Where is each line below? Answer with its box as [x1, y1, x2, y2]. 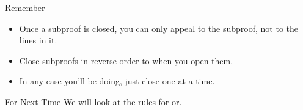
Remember [5, 1, 45, 13]
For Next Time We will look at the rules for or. [5, 95, 182, 108]
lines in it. [19, 34, 57, 46]
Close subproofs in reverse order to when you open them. [19, 54, 233, 67]
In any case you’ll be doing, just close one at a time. [19, 75, 215, 87]
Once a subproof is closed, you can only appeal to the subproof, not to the [19, 21, 298, 34]
